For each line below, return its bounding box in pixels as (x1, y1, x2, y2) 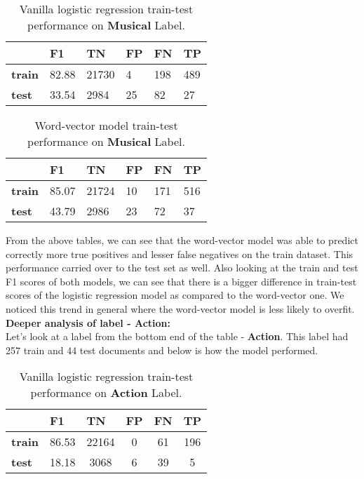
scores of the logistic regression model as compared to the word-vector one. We (6, 288, 344, 302)
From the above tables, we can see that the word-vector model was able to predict (6, 233, 358, 247)
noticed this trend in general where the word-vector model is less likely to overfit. (6, 301, 355, 316)
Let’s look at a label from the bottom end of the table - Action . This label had (6, 329, 349, 344)
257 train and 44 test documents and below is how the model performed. (6, 342, 318, 357)
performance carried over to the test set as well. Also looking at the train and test (6, 260, 358, 275)
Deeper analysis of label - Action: (6, 315, 170, 330)
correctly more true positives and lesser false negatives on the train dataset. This (6, 246, 353, 261)
